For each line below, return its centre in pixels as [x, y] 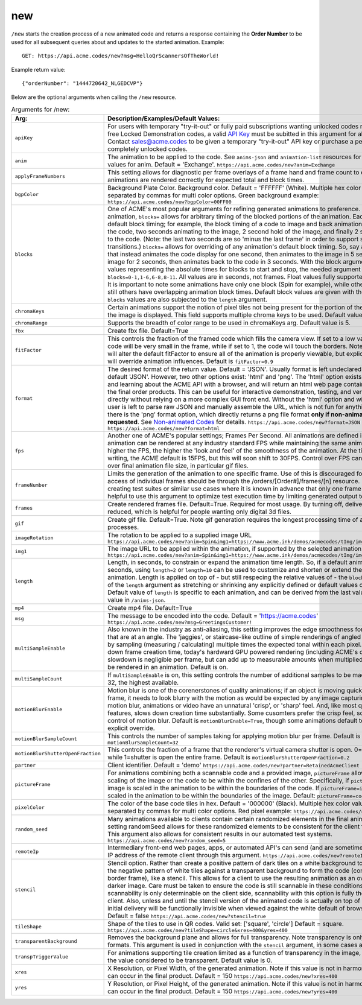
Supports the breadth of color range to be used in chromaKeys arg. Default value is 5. [229, 323]
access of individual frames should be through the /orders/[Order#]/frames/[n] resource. [234, 481]
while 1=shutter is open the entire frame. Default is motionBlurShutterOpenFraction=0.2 [229, 757]
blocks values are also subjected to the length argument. [188, 300]
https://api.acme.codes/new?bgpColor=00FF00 [170, 202]
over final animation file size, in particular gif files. [178, 466]
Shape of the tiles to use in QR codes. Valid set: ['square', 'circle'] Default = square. [226, 924]
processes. [123, 527]
